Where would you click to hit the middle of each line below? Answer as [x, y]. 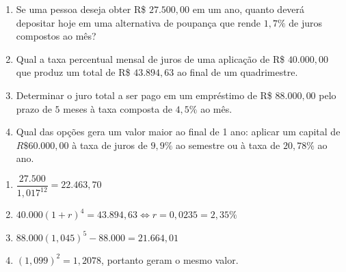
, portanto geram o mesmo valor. [170, 259]
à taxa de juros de [110, 145]
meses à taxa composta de [118, 108]
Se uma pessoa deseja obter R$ [81, 9]
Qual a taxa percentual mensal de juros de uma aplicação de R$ [150, 58]
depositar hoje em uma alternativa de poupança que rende [138, 22]
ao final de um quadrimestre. [237, 72]
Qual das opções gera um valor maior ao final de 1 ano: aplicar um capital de [178, 132]
